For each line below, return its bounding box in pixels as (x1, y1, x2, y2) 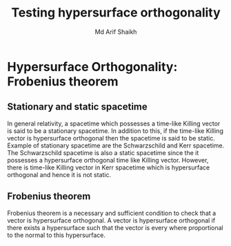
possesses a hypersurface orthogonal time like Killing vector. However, (7, 156, 209, 164)
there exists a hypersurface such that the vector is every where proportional (7, 223, 223, 232)
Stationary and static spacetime (7, 101, 148, 113)
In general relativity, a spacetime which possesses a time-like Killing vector (7, 119, 221, 127)
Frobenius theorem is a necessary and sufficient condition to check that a (7, 209, 217, 217)
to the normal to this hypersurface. (7, 231, 106, 239)
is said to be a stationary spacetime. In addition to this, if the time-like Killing (7, 126, 224, 135)
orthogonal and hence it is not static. (7, 170, 112, 178)
